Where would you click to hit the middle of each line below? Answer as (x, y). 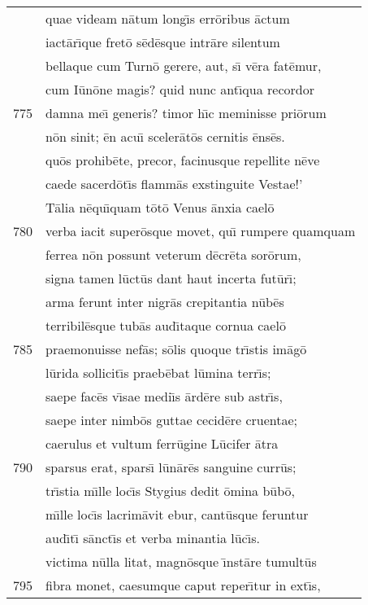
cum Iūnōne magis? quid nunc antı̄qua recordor (180, 89)
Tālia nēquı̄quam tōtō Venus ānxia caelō (160, 207)
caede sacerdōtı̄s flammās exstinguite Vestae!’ (174, 184)
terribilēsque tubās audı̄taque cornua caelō (166, 325)
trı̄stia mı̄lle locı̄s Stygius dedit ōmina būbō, (171, 491)
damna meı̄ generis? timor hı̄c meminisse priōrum (186, 113)
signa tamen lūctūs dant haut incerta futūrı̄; (171, 278)
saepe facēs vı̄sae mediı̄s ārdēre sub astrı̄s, (164, 396)
